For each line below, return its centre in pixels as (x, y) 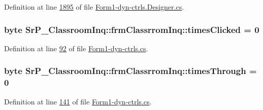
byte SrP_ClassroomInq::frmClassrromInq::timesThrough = (130, 71)
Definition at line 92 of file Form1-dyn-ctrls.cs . (76, 48)
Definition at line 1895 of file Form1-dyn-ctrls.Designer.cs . (94, 7)
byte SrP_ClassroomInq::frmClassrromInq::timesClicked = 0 (132, 29)
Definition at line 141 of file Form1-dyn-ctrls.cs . (78, 101)
